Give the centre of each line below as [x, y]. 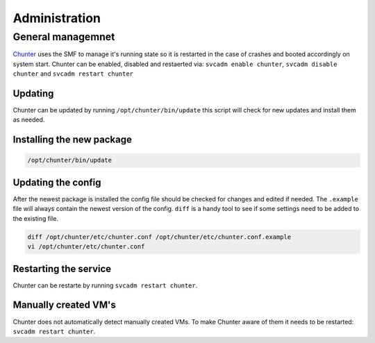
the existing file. [36, 218]
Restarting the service [62, 268]
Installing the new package [72, 140]
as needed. [29, 120]
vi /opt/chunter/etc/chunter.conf [86, 247]
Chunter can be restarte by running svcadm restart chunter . [105, 285]
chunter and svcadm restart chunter [73, 74]
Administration [57, 18]
